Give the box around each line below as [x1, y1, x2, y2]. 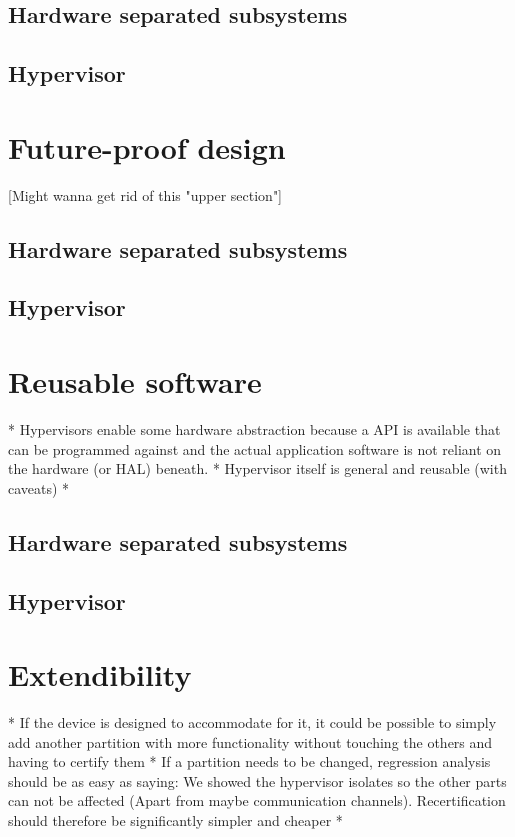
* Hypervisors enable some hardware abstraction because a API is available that [8, 418, 501, 439]
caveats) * [8, 477, 70, 498]
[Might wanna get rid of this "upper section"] [8, 184, 283, 205]
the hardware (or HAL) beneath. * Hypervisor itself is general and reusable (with [8, 458, 507, 479]
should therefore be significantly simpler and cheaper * [8, 810, 343, 830]
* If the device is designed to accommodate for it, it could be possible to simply [8, 712, 497, 733]
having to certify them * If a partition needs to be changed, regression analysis [8, 751, 491, 772]
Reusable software [8, 361, 262, 402]
